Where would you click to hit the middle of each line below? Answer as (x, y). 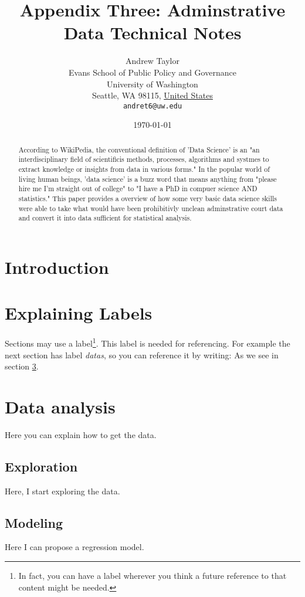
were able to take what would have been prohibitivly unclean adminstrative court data (151, 208)
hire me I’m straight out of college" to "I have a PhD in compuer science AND (138, 189)
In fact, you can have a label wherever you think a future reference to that (152, 576)
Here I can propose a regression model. (74, 547)
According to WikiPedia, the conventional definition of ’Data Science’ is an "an (139, 149)
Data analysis (60, 406)
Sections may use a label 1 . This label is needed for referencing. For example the (148, 342)
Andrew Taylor (152, 61)
